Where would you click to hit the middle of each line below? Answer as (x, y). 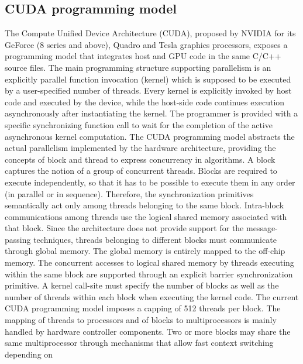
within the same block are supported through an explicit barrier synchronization (149, 274)
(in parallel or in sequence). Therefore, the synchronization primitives (129, 193)
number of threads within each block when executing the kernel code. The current (152, 296)
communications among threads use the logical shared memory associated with (146, 216)
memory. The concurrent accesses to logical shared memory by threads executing (149, 262)
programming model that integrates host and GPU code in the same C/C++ (143, 56)
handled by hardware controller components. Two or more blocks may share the (148, 331)
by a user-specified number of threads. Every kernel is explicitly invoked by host (148, 90)
